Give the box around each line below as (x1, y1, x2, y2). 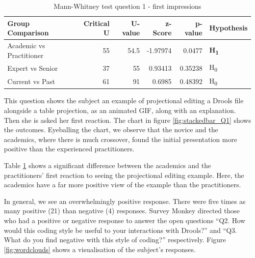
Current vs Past (7, 76, 55, 86)
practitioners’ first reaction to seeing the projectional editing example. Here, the (4, 170, 244, 180)
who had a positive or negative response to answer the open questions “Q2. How (4, 215, 246, 225)
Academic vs (7, 40, 45, 51)
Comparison (7, 28, 49, 38)
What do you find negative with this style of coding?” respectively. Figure (4, 234, 226, 245)
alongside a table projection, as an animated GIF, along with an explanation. (4, 105, 236, 115)
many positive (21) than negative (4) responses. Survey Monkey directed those (4, 205, 240, 216)
